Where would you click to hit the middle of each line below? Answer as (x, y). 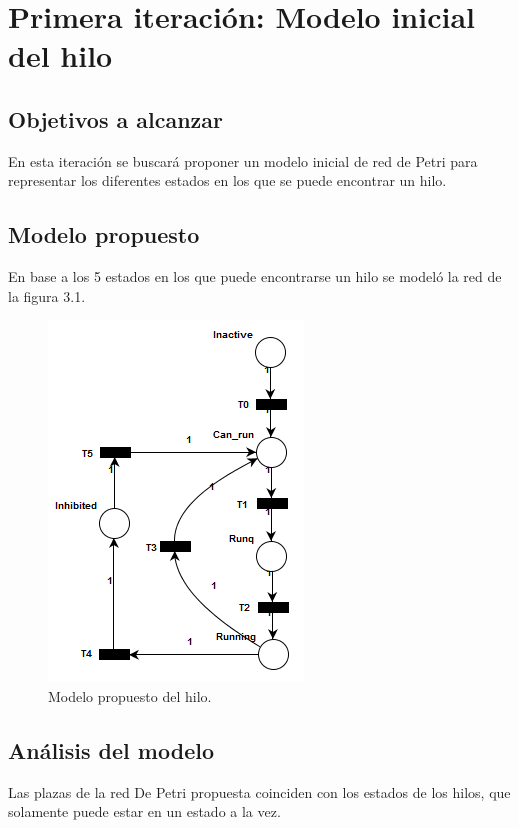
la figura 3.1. (47, 295)
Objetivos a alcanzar (116, 118)
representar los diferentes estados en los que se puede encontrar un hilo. (227, 180)
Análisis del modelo (111, 749)
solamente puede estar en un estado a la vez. (144, 811)
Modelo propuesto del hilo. (130, 695)
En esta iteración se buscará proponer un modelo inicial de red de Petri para (243, 160)
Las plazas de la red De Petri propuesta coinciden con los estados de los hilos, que (259, 791)
